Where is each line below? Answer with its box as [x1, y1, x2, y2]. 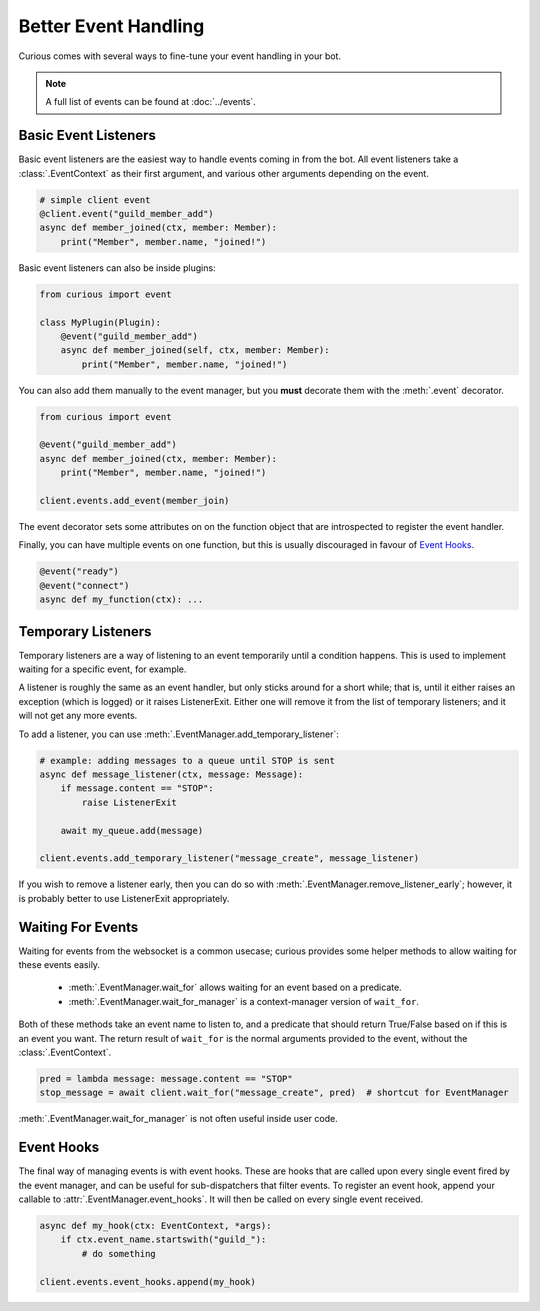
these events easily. [18, 959, 100, 970]
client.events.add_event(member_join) [39, 495, 230, 507]
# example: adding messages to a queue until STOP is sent [39, 755, 335, 766]
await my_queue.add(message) [60, 825, 204, 836]
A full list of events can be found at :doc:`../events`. [45, 96, 257, 108]
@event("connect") [39, 580, 130, 591]
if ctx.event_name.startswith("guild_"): [60, 1234, 267, 1245]
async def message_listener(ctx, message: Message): [39, 768, 304, 780]
